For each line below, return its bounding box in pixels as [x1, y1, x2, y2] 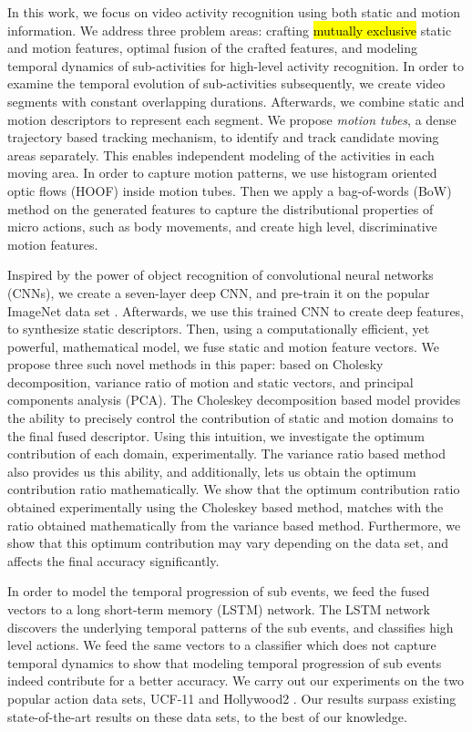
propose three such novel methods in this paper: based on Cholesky [7, 355, 384, 374]
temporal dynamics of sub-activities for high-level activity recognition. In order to [7, 56, 464, 75]
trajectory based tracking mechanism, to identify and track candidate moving [7, 128, 439, 147]
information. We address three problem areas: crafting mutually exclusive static [7, 20, 452, 39]
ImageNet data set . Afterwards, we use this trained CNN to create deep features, [7, 301, 465, 320]
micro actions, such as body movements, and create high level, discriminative [7, 217, 437, 236]
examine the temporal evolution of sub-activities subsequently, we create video [7, 74, 446, 93]
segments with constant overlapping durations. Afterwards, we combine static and [7, 91, 465, 110]
